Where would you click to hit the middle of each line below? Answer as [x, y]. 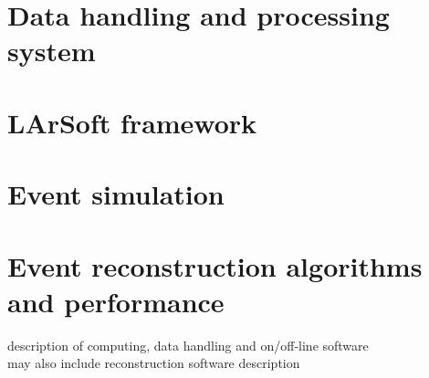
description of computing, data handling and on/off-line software [188, 345]
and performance [116, 301]
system [52, 51]
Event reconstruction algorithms [215, 265]
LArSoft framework [132, 122]
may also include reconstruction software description [154, 363]
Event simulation [116, 194]
